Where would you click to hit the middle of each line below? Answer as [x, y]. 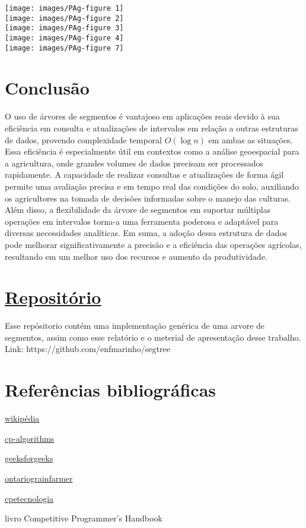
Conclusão [47, 88]
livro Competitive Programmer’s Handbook [84, 518]
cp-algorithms [30, 438]
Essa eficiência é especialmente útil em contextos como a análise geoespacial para [152, 151]
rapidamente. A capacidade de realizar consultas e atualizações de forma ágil [144, 175]
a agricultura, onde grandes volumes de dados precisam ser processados [134, 163]
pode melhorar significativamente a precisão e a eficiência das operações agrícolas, [153, 244]
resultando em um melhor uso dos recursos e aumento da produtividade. [136, 256]
